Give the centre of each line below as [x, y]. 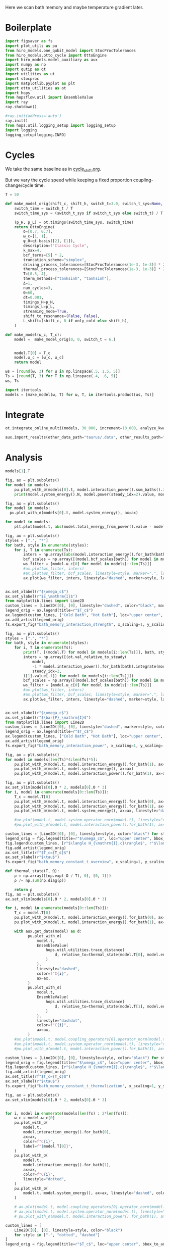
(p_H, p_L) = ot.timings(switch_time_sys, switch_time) [74, 222]
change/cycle [19, 185]
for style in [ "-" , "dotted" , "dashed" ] [57, 1235]
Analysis [24, 458]
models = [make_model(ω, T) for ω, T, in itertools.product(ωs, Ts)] [80, 394]
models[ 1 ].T [18, 471]
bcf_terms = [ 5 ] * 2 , [44, 255]
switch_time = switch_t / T [44, 208]
